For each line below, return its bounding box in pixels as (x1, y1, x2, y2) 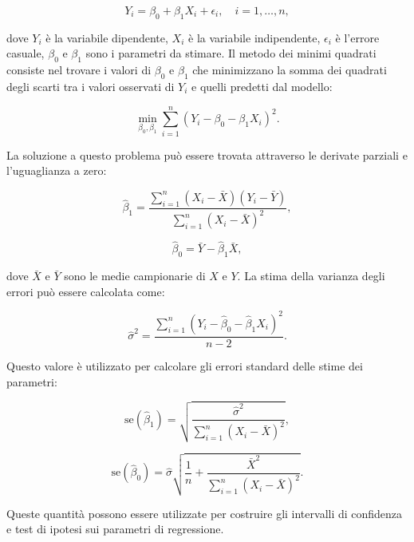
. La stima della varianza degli (237, 267, 385, 284)
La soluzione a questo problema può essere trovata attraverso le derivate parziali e (6, 146, 408, 163)
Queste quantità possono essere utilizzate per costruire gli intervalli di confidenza (6, 504, 403, 521)
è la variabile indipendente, (188, 29, 321, 45)
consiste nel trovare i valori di (6, 61, 152, 78)
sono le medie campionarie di (64, 267, 206, 284)
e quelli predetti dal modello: (191, 77, 333, 94)
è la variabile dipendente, (45, 29, 168, 45)
